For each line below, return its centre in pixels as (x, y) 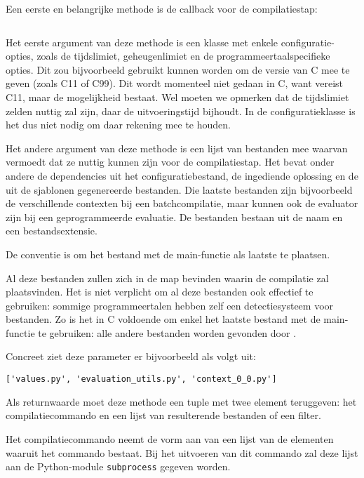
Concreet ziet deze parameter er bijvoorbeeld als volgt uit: (131, 356)
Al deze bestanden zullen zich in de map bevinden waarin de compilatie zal (167, 278)
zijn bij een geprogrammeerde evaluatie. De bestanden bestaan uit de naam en (174, 217)
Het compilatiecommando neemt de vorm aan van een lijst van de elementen (170, 438)
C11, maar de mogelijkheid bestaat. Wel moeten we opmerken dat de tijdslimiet (177, 97)
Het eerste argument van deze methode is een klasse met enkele (142, 42)
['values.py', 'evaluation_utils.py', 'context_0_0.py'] (141, 379)
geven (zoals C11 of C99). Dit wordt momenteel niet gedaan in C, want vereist (175, 83)
